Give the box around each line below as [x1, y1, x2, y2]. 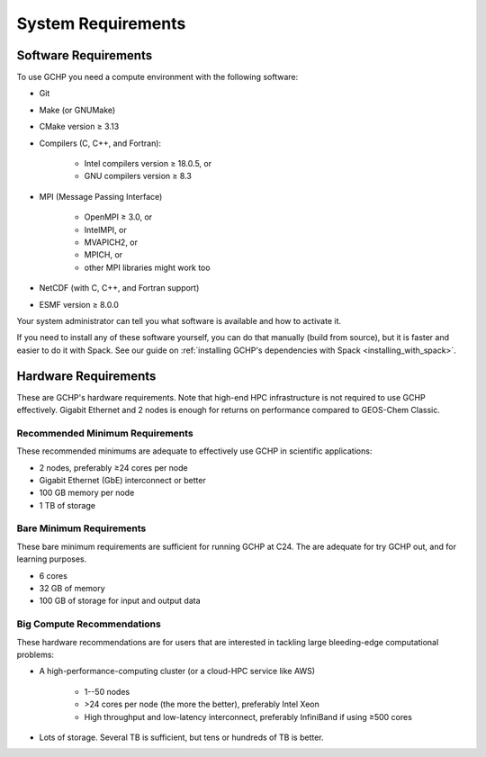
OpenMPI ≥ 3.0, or [84, 212, 153, 222]
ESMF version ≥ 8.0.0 [39, 299, 119, 310]
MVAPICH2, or [84, 237, 139, 248]
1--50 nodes [84, 686, 130, 697]
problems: [16, 649, 54, 660]
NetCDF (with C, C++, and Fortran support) [39, 283, 200, 293]
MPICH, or [84, 249, 123, 260]
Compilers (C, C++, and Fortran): [39, 138, 162, 149]
